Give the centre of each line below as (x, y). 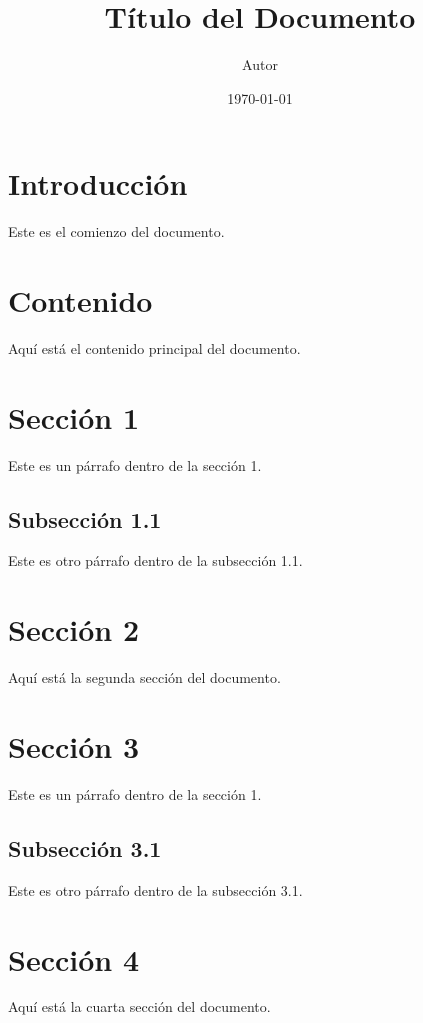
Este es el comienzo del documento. (116, 231)
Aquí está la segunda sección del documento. (144, 677)
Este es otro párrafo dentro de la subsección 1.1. (155, 560)
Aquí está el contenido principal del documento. (154, 347)
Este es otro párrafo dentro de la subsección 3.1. (155, 889)
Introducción (98, 183)
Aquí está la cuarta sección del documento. (139, 1006)
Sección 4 (74, 958)
